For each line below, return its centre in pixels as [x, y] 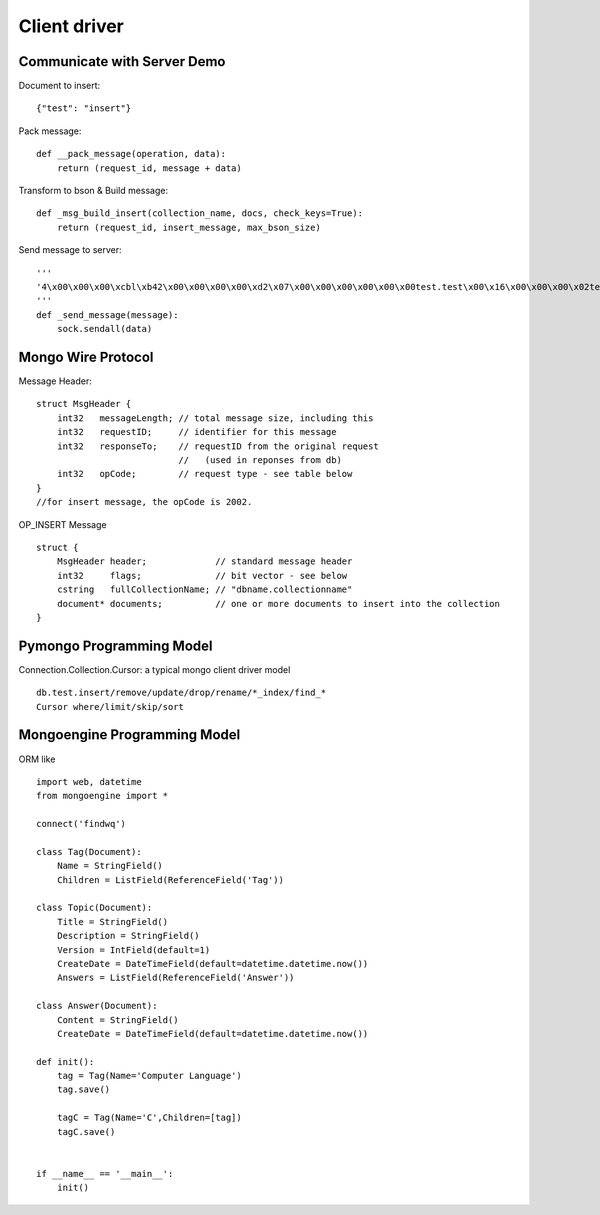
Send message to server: [70, 250]
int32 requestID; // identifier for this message [196, 432]
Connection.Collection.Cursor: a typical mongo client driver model [154, 669]
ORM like [37, 759]
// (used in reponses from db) [260, 460]
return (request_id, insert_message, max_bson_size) [189, 227]
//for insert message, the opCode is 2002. [144, 502]
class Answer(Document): [97, 1006]
